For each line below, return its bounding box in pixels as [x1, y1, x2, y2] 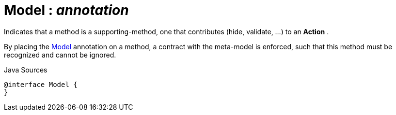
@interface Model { [4, 80, 78, 88]
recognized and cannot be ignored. [4, 50, 116, 59]
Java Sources [4, 65, 48, 74]
